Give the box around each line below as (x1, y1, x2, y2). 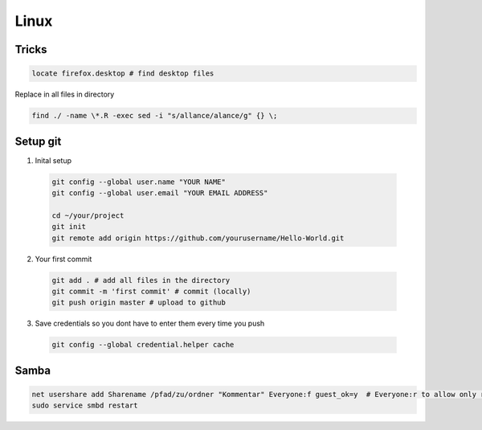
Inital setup (35, 155, 72, 165)
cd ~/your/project (51, 211, 125, 220)
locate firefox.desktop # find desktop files (31, 69, 214, 78)
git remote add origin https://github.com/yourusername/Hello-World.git (51, 233, 345, 243)
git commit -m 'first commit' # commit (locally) (51, 286, 251, 296)
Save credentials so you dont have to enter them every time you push (35, 318, 265, 329)
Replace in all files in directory (14, 89, 115, 100)
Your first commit (35, 254, 92, 264)
